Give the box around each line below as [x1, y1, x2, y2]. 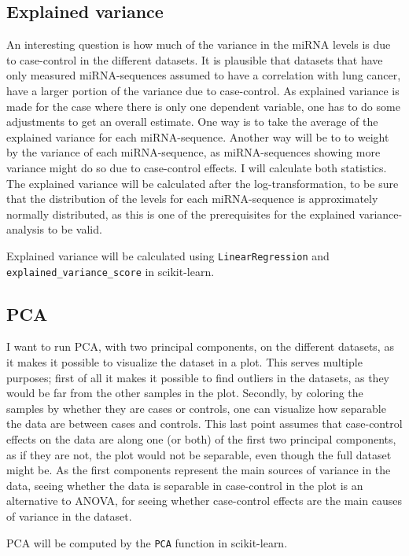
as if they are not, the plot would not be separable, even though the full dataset [6, 446, 392, 462]
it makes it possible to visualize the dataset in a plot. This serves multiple [6, 354, 363, 370]
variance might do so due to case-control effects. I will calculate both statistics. [6, 159, 387, 175]
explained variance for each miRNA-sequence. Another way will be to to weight [6, 128, 389, 145]
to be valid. [47, 221, 102, 237]
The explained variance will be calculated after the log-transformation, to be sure [6, 175, 399, 191]
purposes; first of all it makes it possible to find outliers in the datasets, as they [6, 369, 389, 385]
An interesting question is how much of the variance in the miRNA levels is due [6, 36, 391, 53]
